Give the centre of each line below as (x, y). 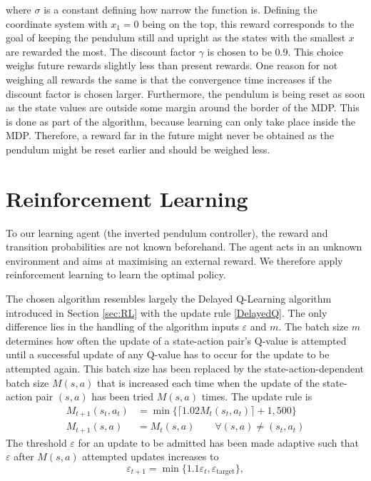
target (225, 472)
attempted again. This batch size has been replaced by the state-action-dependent (185, 368)
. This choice (315, 51)
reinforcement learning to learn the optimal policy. (116, 274)
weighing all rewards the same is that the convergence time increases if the (169, 79)
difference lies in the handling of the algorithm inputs (122, 326)
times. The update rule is (257, 396)
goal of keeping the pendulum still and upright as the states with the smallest (176, 37)
